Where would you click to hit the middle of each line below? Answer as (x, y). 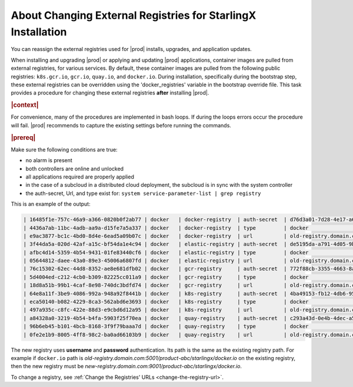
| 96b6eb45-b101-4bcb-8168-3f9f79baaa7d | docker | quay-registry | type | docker (166, 327)
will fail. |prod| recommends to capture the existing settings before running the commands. (121, 125)
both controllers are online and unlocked (74, 169)
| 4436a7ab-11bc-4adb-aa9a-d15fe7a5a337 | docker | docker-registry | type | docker (166, 228)
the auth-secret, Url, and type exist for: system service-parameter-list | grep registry (143, 193)
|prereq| (23, 137)
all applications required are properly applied (80, 177)
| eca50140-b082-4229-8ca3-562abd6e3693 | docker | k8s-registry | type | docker (166, 302)
